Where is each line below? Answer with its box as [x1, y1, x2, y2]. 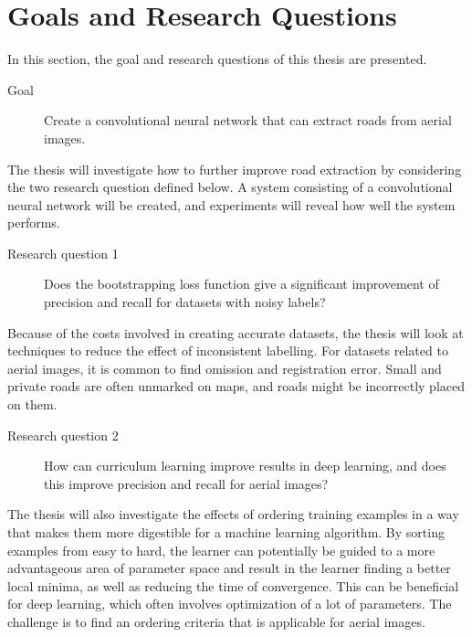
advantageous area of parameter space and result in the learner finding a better [7, 558, 451, 578]
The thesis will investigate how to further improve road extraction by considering [7, 159, 462, 178]
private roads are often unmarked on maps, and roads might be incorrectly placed [7, 377, 466, 396]
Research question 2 [7, 425, 119, 444]
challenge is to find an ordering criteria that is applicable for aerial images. [7, 611, 425, 631]
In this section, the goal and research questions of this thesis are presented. [7, 49, 427, 69]
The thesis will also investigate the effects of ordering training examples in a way [7, 504, 459, 524]
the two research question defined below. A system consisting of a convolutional [7, 177, 453, 196]
